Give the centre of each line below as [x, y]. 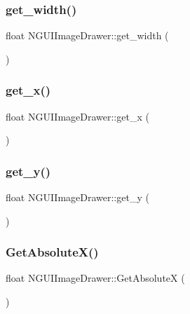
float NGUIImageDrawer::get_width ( [87, 35]
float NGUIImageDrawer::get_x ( [77, 116]
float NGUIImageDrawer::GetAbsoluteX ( [95, 278]
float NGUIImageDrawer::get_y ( [77, 197]
